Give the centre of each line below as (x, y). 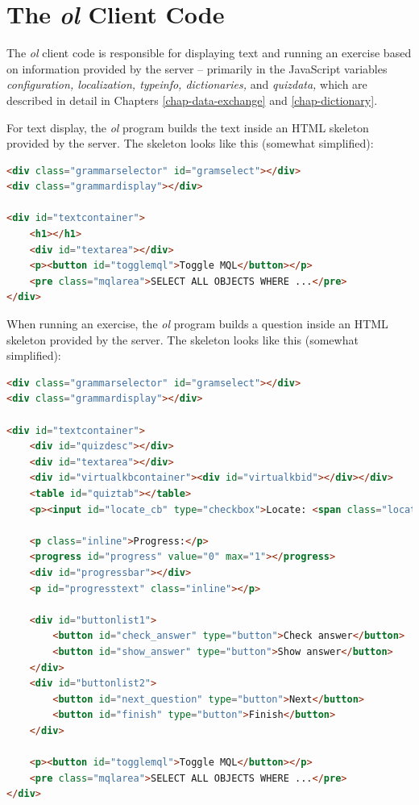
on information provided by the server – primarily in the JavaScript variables (197, 68)
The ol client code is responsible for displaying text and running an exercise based (209, 53)
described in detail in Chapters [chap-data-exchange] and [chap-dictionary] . (192, 100)
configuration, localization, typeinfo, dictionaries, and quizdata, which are (187, 84)
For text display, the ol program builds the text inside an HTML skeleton (188, 127)
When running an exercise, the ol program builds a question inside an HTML (197, 324)
